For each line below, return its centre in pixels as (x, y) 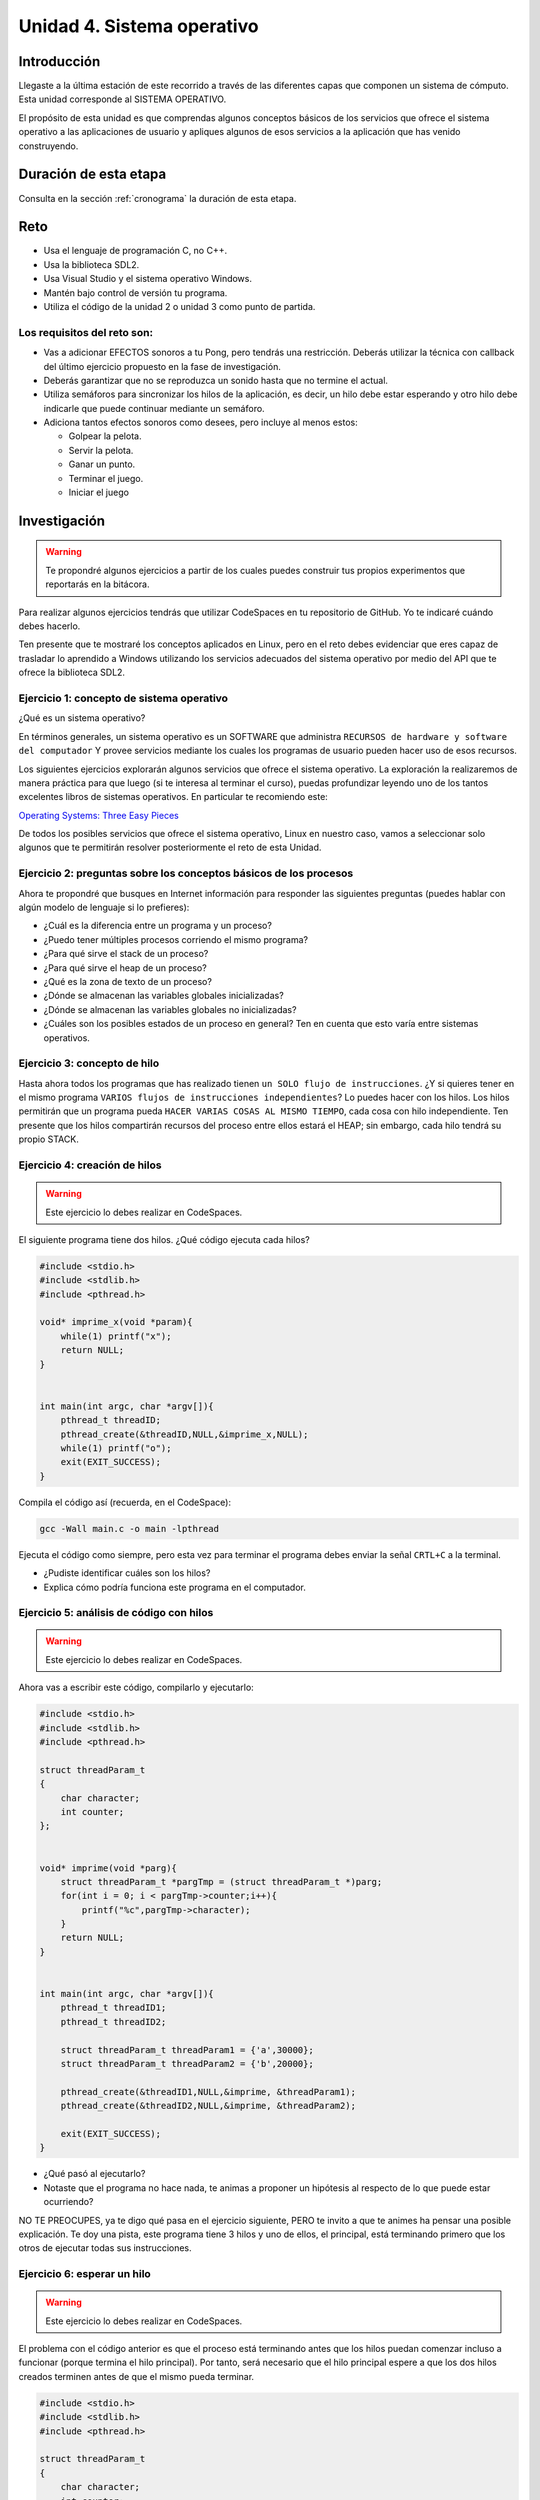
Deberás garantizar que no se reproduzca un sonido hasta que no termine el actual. (216, 380)
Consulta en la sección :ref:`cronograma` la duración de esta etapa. (157, 198)
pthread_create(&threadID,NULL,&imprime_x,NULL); (184, 1434)
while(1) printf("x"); (116, 1336)
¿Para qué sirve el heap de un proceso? (125, 967)
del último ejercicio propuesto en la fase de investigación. (162, 366)
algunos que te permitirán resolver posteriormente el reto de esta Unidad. (170, 847)
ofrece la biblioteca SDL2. (71, 672)
